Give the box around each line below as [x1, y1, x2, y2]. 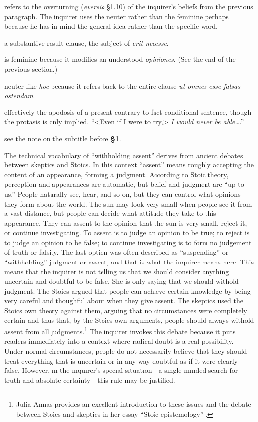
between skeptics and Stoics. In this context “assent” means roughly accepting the [4, 159, 254, 170]
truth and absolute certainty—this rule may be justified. [4, 374, 175, 385]
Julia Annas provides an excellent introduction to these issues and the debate [16, 399, 251, 409]
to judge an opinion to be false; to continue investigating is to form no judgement [4, 237, 252, 247]
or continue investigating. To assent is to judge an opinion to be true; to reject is [4, 227, 250, 238]
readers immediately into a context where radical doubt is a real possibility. [4, 336, 234, 346]
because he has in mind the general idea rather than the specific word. [4, 21, 218, 31]
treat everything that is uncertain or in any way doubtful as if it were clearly [4, 355, 238, 366]
